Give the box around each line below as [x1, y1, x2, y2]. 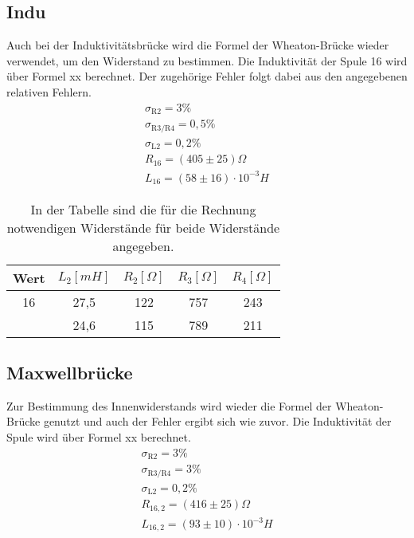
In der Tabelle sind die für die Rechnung [30, 199, 256, 218]
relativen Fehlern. [6, 83, 92, 100]
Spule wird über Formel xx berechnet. [6, 428, 191, 445]
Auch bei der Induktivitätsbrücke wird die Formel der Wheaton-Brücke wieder [6, 37, 389, 53]
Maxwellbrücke [6, 359, 133, 384]
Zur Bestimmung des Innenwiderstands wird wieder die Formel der [6, 397, 332, 414]
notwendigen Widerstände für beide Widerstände [6, 218, 280, 237]
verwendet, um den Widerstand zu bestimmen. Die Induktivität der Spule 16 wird [6, 52, 408, 69]
